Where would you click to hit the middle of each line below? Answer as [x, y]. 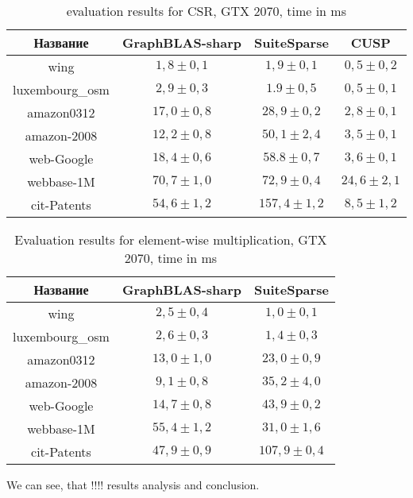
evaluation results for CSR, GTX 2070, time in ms [206, 11]
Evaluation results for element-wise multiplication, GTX [171, 239]
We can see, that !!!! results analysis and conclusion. [133, 484]
